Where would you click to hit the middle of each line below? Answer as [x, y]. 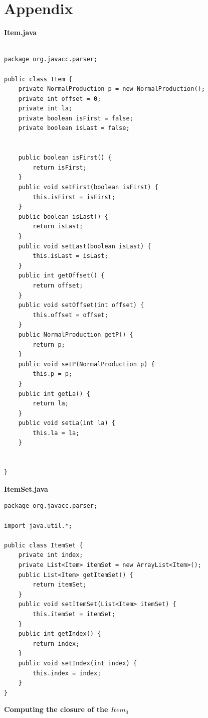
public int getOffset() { [61, 276]
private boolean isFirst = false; [76, 118]
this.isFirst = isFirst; [74, 197]
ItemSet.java [26, 488]
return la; [51, 404]
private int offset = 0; [60, 99]
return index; [56, 643]
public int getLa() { [54, 394]
